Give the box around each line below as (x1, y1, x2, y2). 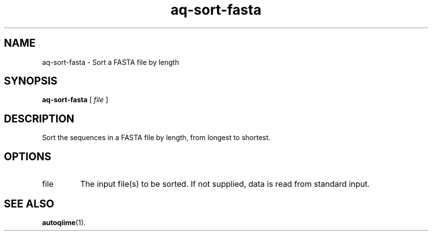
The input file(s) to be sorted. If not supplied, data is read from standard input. (80, 179, 370, 189)
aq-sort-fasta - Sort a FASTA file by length (42, 58, 179, 66)
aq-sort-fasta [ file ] (42, 95, 108, 104)
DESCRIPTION (4, 112, 74, 125)
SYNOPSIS (4, 75, 58, 88)
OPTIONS (4, 150, 51, 163)
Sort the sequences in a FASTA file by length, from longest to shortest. (42, 133, 271, 142)
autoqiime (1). (42, 218, 86, 227)
